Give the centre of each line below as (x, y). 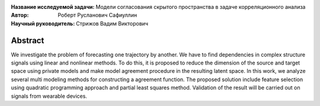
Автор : (20, 15)
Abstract (28, 41)
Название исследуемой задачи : (53, 7)
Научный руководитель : (43, 23)
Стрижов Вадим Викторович (112, 23)
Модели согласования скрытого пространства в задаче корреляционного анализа (201, 7)
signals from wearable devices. (49, 96)
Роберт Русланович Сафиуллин (97, 15)
